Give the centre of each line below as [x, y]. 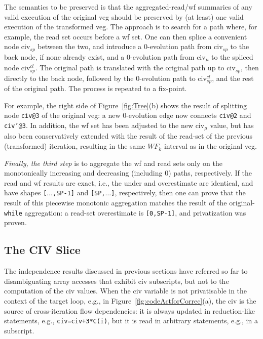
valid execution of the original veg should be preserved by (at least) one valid [124, 16]
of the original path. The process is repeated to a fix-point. [96, 88]
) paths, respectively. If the [210, 173]
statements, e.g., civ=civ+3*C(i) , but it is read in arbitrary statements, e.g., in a [131, 321]
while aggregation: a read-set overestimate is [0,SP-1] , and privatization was [125, 212]
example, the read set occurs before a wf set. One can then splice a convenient [126, 36]
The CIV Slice [42, 250]
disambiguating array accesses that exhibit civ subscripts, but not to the [117, 281]
